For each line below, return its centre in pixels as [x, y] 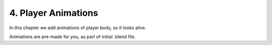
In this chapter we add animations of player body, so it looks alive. [78, 28]
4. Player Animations [54, 13]
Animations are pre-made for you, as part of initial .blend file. [73, 37]
